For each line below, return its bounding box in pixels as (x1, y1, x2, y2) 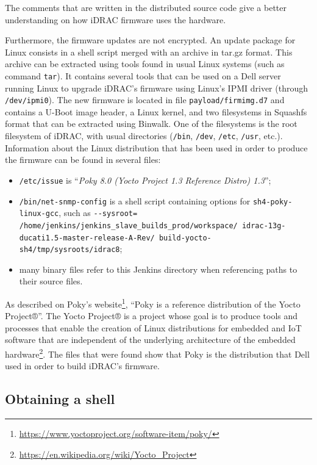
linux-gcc (19, 209, 59, 218)
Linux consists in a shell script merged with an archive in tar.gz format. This (5, 45, 293, 58)
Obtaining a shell (5, 389, 115, 408)
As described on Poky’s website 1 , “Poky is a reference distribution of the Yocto (5, 296, 301, 310)
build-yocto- (158, 233, 212, 242)
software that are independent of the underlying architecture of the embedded (5, 333, 296, 346)
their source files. (19, 275, 83, 287)
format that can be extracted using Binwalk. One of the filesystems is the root (5, 117, 297, 130)
